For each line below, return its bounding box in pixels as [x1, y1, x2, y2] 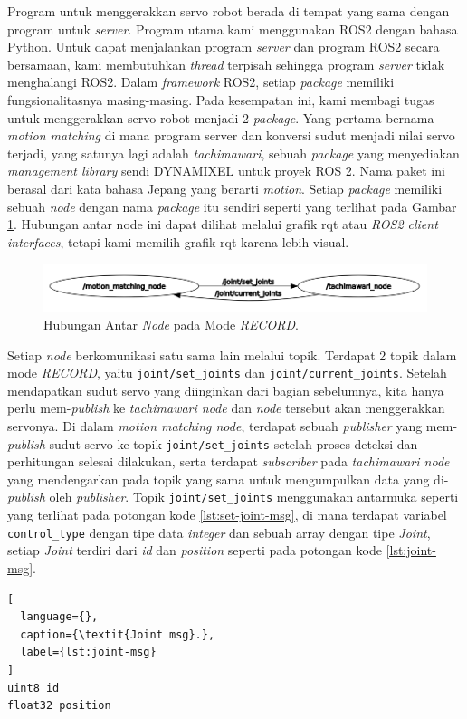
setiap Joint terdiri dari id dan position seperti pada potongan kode [7, 541, 382, 560]
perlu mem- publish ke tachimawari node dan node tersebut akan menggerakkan [7, 398, 445, 417]
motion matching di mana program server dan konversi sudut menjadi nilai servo [7, 126, 455, 145]
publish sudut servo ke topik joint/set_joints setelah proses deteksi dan [7, 434, 418, 453]
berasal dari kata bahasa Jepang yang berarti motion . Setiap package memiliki [7, 178, 443, 197]
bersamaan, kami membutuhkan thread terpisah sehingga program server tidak [7, 54, 445, 73]
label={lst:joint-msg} [20, 646, 157, 659]
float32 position [7, 699, 111, 713]
